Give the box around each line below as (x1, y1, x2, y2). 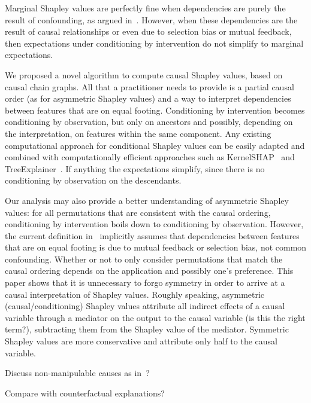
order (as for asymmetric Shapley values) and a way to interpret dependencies (5, 92, 291, 105)
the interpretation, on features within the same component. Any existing (5, 127, 271, 139)
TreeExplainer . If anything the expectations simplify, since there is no (5, 162, 265, 175)
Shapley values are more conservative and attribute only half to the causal (5, 335, 277, 347)
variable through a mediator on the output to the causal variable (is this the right (5, 311, 306, 323)
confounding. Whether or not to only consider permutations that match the (5, 252, 283, 265)
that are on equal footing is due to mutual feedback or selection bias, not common (5, 241, 307, 254)
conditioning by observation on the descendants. (5, 174, 182, 187)
